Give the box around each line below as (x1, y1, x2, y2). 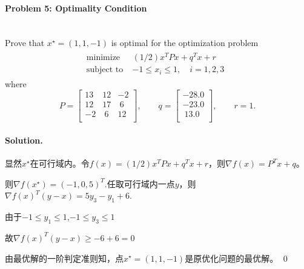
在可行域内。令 (30, 157, 90, 170)
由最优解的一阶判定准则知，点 (5, 251, 124, 264)
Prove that (5, 36, 45, 49)
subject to (86, 65, 124, 75)
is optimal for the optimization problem (111, 36, 259, 49)
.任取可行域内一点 (104, 177, 175, 190)
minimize (86, 53, 121, 62)
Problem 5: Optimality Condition (5, 1, 147, 14)
